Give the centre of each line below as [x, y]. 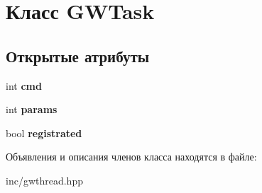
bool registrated [44, 133]
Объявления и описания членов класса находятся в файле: [131, 157]
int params [32, 109]
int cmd [24, 85]
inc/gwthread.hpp [44, 180]
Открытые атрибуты [78, 55]
